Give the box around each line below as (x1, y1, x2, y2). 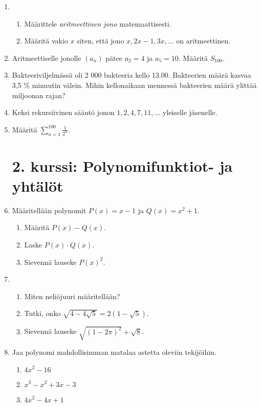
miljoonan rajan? (12, 89, 66, 100)
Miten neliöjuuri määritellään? (24, 290, 120, 301)
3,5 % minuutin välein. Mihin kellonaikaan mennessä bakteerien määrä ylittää (12, 79, 257, 90)
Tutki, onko (24, 308, 61, 319)
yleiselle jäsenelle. (162, 107, 217, 118)
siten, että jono (77, 35, 124, 46)
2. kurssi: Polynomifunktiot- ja (12, 155, 233, 176)
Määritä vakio (24, 35, 68, 46)
